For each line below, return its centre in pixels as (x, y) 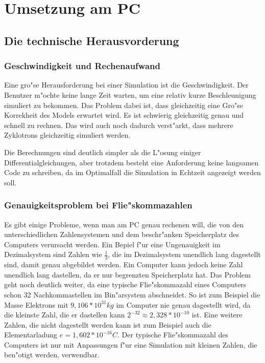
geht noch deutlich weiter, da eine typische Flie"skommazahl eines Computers (125, 284)
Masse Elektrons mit (36, 304)
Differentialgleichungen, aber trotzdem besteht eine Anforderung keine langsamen (131, 162)
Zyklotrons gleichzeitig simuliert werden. (67, 135)
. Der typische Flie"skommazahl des (173, 335)
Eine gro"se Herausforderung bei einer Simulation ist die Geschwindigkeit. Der (126, 85)
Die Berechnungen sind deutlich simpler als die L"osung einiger (103, 152)
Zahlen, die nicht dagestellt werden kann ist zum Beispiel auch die (108, 324)
